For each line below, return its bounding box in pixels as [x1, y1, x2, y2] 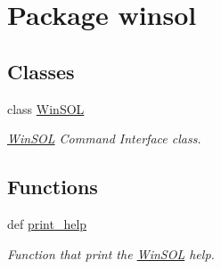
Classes [7, 57, 75, 85]
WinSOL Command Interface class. [7, 129, 201, 148]
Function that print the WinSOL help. [7, 244, 215, 263]
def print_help [7, 214, 87, 232]
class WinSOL [7, 99, 85, 118]
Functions [7, 173, 98, 200]
